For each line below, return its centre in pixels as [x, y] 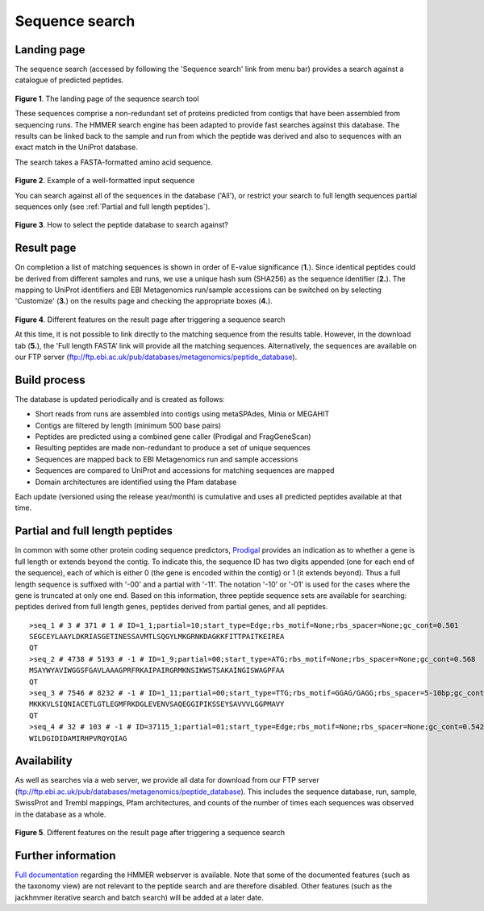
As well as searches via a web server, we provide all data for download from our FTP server [167, 780]
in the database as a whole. [60, 814]
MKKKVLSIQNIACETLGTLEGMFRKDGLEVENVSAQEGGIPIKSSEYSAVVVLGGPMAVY [157, 704]
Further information [65, 855]
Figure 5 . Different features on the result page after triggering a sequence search [150, 833]
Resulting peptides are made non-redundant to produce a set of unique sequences [173, 448]
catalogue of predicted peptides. [69, 80]
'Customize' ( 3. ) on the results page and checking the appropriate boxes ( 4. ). [144, 301]
